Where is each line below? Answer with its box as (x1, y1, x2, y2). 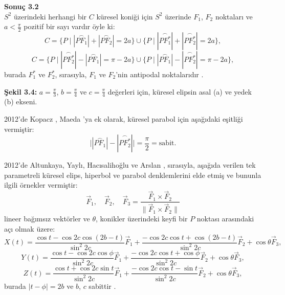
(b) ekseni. (4, 96, 37, 107)
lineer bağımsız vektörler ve (4, 213, 90, 224)
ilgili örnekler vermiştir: (4, 179, 78, 190)
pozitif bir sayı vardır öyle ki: (24, 21, 115, 32)
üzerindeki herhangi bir (13, 11, 87, 21)
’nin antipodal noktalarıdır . (116, 69, 204, 80)
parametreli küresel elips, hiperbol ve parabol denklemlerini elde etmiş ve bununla (4, 169, 261, 180)
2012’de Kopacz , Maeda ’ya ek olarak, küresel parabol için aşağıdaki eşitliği (4, 114, 243, 124)
